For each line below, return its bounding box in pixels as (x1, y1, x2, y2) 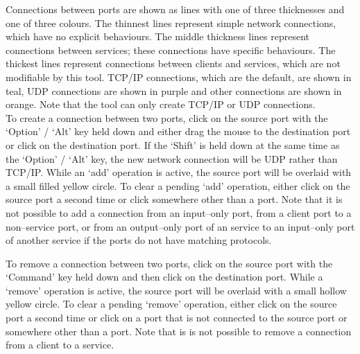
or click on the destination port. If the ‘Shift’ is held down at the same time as (6, 137, 340, 152)
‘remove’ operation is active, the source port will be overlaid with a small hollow (6, 283, 347, 297)
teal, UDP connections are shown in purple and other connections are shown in (6, 83, 342, 98)
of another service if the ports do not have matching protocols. (6, 233, 272, 247)
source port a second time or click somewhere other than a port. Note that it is (6, 192, 343, 206)
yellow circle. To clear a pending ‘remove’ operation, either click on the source (6, 297, 337, 311)
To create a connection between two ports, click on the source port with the (6, 110, 328, 125)
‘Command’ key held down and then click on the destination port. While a (6, 269, 323, 284)
